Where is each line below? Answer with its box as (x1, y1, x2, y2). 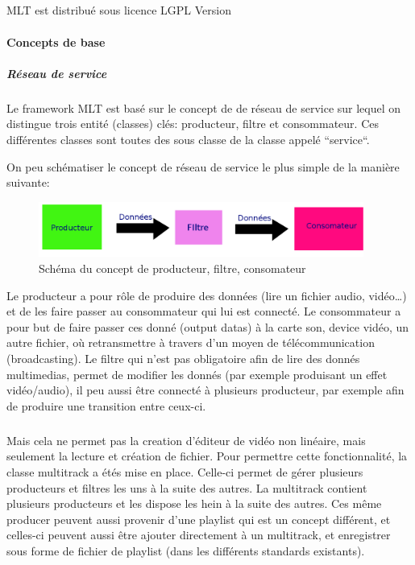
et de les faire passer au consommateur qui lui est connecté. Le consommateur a (6, 303, 401, 320)
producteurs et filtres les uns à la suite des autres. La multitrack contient (6, 479, 367, 496)
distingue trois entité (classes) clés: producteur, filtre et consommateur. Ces (6, 115, 379, 132)
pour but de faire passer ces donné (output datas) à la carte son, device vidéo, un (6, 318, 409, 335)
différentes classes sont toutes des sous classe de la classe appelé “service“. (6, 130, 370, 147)
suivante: (6, 174, 50, 191)
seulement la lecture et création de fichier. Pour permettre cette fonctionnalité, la (6, 447, 408, 464)
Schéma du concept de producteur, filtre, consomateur (39, 260, 306, 277)
